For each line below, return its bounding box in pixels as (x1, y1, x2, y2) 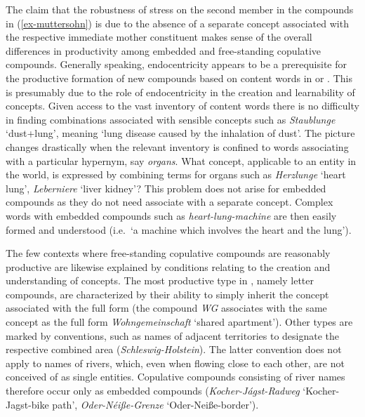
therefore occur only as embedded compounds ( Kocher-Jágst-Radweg (6, 383, 300, 398)
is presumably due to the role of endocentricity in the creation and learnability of (6, 84, 355, 99)
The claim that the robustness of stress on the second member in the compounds (6, 2, 354, 16)
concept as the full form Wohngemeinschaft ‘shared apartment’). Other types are (6, 315, 353, 329)
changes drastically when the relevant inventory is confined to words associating (6, 139, 349, 154)
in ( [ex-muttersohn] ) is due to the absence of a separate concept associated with (6, 15, 349, 30)
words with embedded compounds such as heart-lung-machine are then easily (6, 208, 337, 223)
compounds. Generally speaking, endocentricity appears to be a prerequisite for (6, 57, 347, 72)
